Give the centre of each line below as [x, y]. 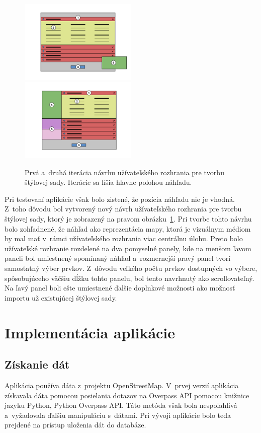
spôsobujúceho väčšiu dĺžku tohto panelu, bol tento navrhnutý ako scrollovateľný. [129, 278]
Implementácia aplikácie [90, 332]
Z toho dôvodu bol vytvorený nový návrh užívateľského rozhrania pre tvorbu [123, 209]
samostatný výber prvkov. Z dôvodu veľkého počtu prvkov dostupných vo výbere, [131, 268]
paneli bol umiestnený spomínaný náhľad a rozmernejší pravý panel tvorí [118, 258]
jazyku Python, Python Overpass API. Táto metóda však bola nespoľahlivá [121, 405]
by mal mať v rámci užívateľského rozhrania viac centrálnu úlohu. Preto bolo [124, 238]
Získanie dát [37, 364]
